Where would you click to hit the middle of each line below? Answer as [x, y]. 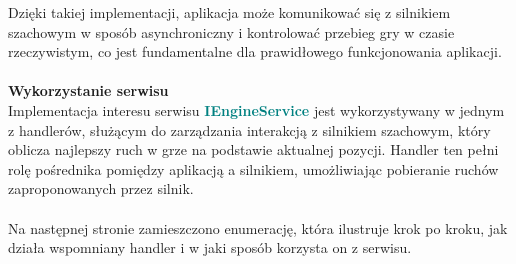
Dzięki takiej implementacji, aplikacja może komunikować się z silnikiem [229, 12]
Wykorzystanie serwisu [88, 90]
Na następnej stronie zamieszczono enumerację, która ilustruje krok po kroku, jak [258, 227]
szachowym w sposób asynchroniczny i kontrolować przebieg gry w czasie [231, 31]
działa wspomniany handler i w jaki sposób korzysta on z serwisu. [210, 247]
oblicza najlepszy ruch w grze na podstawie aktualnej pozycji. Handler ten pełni [253, 149]
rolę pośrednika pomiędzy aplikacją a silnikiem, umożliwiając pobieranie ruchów [253, 168]
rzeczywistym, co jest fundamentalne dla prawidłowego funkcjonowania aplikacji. [255, 51]
